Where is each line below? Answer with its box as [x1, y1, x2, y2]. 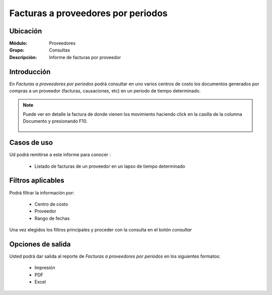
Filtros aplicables [9, 176, 65, 185]
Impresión [34, 265, 55, 271]
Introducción [9, 67, 51, 76]
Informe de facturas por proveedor [49, 54, 121, 60]
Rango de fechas [34, 215, 70, 221]
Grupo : [9, 47, 25, 53]
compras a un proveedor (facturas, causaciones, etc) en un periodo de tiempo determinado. [9, 88, 201, 94]
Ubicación [9, 27, 42, 35]
